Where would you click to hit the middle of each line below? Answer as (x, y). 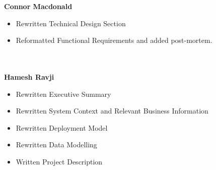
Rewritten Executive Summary (63, 94)
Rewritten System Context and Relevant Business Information (112, 111)
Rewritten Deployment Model (62, 127)
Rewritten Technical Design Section (71, 23)
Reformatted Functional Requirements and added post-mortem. (114, 40)
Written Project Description (59, 161)
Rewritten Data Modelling (56, 145)
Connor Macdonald (38, 6)
